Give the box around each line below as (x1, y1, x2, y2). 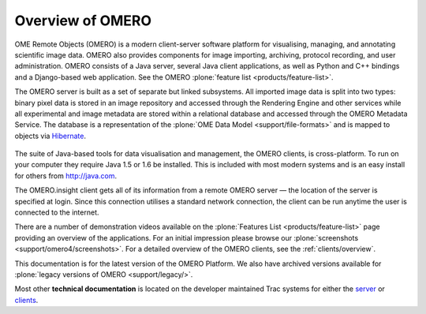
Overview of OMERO (14, 12, 152, 29)
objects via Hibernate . (14, 131, 87, 140)
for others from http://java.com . (14, 170, 118, 181)
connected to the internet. (14, 207, 99, 217)
